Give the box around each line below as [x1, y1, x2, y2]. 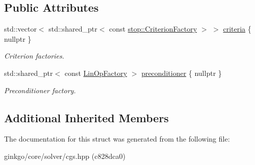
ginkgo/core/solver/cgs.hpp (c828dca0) [4, 150, 125, 161]
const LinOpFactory [64, 67, 127, 78]
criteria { [223, 23, 251, 34]
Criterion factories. [4, 50, 64, 61]
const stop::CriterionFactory [109, 23, 197, 34]
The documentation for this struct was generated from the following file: [4, 133, 230, 144]
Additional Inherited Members [4, 109, 169, 125]
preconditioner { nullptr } [141, 67, 222, 78]
